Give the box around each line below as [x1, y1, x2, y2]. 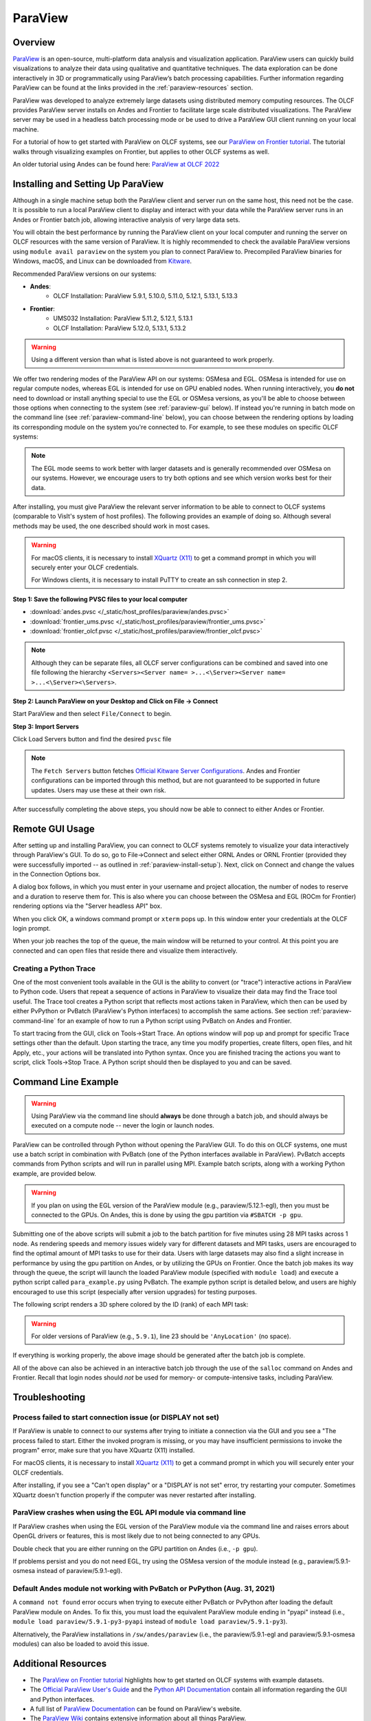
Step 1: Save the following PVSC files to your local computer [12, 595, 188, 603]
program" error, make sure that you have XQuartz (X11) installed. [12, 1446, 195, 1455]
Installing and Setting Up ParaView [12, 178, 164, 189]
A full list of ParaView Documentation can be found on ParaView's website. [30, 1704, 242, 1713]
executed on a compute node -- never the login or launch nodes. [31, 1121, 214, 1130]
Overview [12, 36, 56, 48]
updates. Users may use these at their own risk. [31, 785, 166, 794]
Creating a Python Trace [12, 964, 96, 973]
